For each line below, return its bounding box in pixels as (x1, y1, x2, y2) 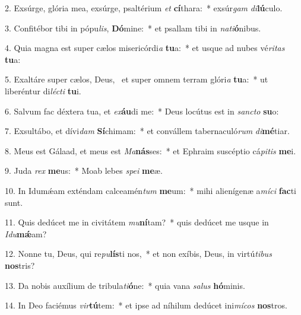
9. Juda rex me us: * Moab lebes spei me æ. (5, 164, 163, 177)
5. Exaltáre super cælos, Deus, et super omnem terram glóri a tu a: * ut (5, 73, 268, 85)
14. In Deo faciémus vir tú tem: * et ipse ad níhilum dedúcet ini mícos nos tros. (5, 299, 287, 311)
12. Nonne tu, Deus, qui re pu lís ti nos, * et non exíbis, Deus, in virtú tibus (5, 247, 272, 260)
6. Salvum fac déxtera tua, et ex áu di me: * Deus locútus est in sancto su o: (5, 104, 279, 117)
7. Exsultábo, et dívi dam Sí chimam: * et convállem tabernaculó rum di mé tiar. (5, 125, 290, 137)
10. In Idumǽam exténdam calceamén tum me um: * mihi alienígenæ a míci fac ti (5, 184, 296, 196)
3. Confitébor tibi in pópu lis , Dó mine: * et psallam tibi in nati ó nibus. (5, 21, 261, 34)
